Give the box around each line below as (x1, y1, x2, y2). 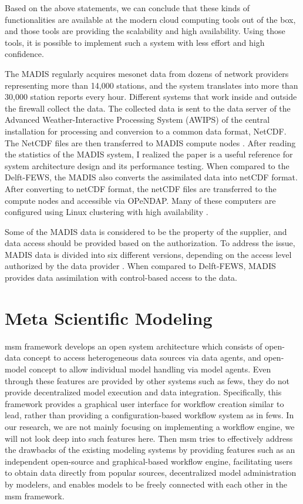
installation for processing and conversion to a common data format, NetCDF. (5, 125, 287, 137)
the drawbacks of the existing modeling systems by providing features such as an (5, 443, 295, 456)
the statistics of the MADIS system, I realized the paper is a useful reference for (5, 148, 293, 160)
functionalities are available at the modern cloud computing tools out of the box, (5, 13, 296, 25)
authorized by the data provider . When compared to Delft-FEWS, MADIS (5, 260, 276, 272)
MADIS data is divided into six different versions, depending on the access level (5, 248, 292, 260)
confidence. (5, 48, 44, 60)
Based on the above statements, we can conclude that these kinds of (5, 2, 250, 14)
